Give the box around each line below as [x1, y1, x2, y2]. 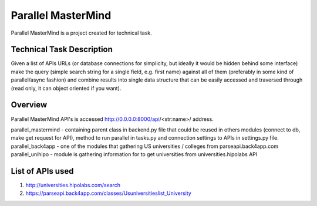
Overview [11, 100, 48, 110]
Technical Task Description [11, 45, 113, 55]
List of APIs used [11, 166, 74, 176]
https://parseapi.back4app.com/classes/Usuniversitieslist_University [25, 190, 192, 197]
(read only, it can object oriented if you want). [11, 85, 122, 92]
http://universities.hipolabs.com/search [25, 182, 120, 188]
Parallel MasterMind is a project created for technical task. [11, 29, 152, 36]
